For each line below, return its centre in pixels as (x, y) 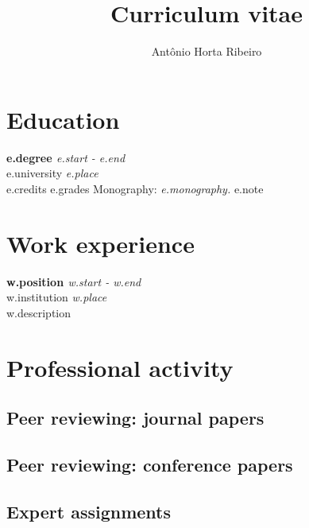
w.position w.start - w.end (74, 281)
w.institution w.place (57, 297)
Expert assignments (89, 511)
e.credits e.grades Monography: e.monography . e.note (135, 188)
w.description (39, 312)
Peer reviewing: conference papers (150, 464)
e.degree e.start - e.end (66, 157)
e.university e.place (52, 173)
